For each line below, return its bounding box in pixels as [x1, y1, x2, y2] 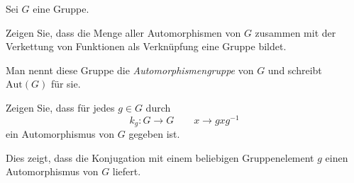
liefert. [112, 164, 141, 179]
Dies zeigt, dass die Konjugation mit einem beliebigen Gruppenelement [6, 150, 314, 165]
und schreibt [267, 62, 322, 77]
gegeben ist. [128, 126, 180, 141]
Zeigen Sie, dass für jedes [6, 100, 115, 114]
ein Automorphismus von [6, 126, 115, 141]
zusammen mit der [255, 25, 336, 40]
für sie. [50, 76, 81, 91]
